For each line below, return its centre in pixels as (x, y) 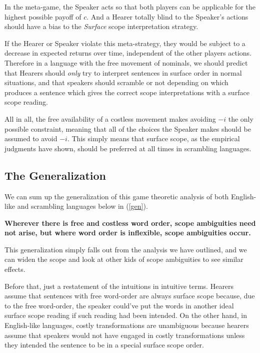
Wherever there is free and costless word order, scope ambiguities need (130, 223)
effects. (15, 269)
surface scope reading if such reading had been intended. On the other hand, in (126, 315)
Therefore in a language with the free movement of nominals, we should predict (126, 62)
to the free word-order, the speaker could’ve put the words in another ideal (119, 305)
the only (241, 118)
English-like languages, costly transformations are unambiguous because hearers (127, 325)
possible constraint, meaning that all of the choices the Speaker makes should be (128, 128)
